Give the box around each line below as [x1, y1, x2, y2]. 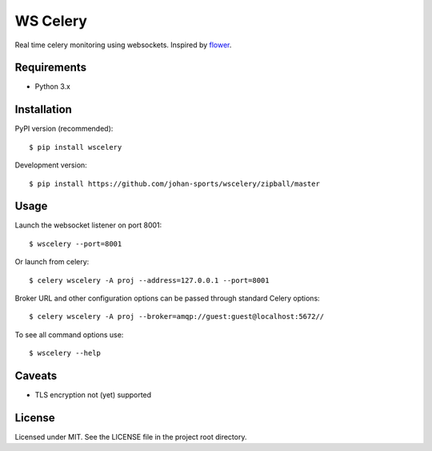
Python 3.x [34, 82, 71, 91]
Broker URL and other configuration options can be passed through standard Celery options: [14, 293, 320, 303]
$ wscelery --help [29, 348, 102, 358]
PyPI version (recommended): [14, 124, 114, 134]
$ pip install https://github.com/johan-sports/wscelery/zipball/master [29, 179, 320, 188]
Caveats [14, 368, 58, 382]
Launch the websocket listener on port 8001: [14, 220, 162, 230]
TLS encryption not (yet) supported [34, 390, 152, 400]
